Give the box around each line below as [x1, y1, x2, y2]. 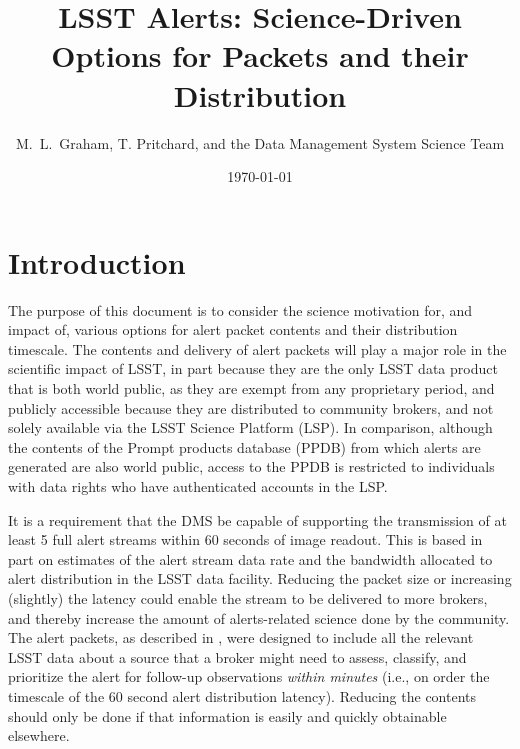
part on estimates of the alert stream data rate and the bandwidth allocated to [8, 548, 493, 569]
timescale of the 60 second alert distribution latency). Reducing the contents [8, 685, 477, 706]
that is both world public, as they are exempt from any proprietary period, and [8, 378, 495, 398]
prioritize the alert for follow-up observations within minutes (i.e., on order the [8, 666, 490, 687]
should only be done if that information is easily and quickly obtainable [8, 705, 447, 726]
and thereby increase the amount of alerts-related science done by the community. [8, 607, 510, 628]
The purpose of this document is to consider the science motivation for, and [8, 299, 473, 320]
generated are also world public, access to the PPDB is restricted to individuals [8, 456, 495, 477]
